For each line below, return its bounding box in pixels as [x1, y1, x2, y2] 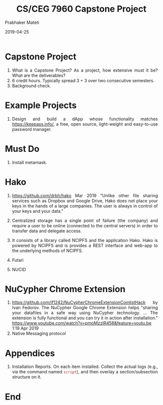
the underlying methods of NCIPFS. [12, 247, 83, 254]
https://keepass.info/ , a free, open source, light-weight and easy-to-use [12, 121, 158, 127]
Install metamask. [12, 159, 48, 165]
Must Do [5, 143, 40, 154]
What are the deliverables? [12, 72, 66, 78]
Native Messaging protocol [12, 331, 66, 336]
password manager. [12, 126, 52, 132]
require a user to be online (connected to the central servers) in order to [12, 222, 158, 228]
